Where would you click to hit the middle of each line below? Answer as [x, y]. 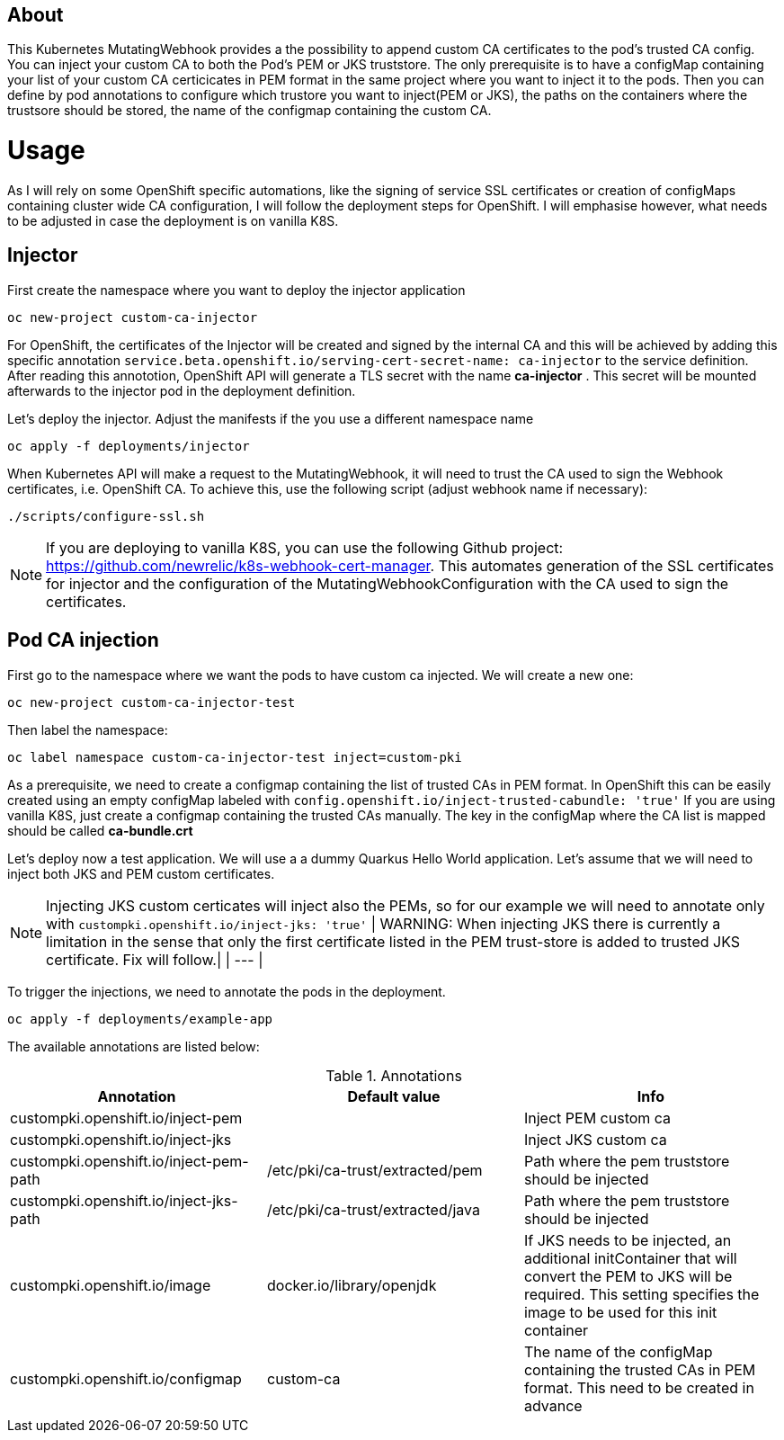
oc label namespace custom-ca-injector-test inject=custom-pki [235, 757]
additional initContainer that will [630, 1258]
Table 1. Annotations [394, 1075]
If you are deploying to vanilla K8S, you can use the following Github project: [305, 547]
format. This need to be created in [639, 1387]
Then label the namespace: [88, 729]
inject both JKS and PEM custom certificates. [141, 873]
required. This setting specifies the [641, 1294]
